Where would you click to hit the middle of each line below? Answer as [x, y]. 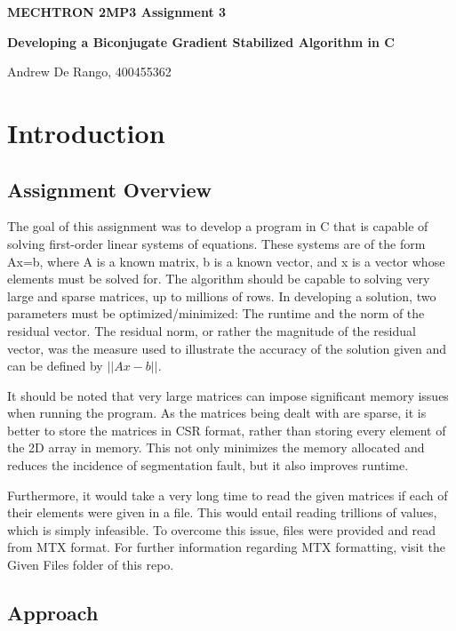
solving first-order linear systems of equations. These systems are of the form [216, 243]
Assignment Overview [110, 189]
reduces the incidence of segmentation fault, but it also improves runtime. [208, 465]
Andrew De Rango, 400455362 [89, 72]
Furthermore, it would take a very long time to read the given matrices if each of [228, 495]
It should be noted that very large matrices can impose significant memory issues [228, 395]
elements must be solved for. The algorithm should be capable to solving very [219, 279]
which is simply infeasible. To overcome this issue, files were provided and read [222, 529]
